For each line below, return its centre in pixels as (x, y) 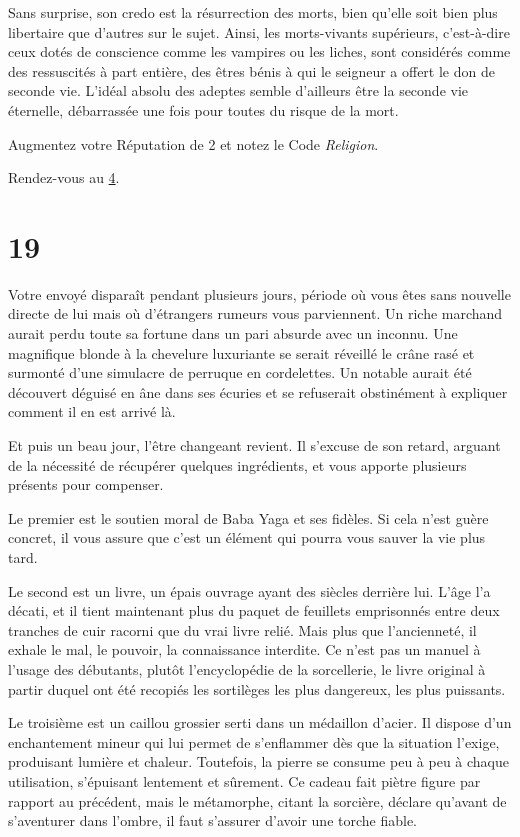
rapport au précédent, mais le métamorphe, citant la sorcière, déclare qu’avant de (257, 800)
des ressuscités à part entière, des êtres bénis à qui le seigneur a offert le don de (251, 70)
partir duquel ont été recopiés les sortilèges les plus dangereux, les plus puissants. (257, 688)
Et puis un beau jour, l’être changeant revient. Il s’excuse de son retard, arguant (254, 445)
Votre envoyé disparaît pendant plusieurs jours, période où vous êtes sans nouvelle (259, 293)
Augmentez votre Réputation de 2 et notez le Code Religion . (193, 143)
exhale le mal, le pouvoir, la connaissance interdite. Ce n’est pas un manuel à (244, 649)
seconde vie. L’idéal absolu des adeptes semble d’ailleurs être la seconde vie (238, 90)
